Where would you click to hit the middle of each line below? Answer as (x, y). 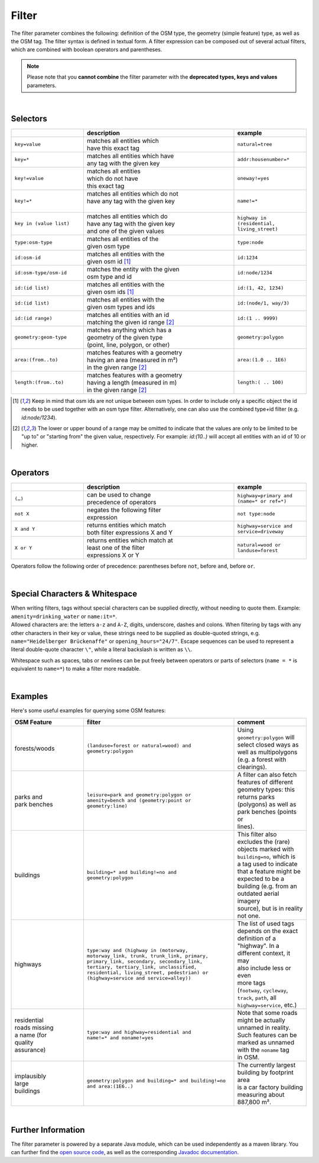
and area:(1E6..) (110, 1086)
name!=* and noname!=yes (120, 1038)
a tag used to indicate (267, 864)
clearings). (252, 767)
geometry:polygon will (266, 737)
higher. (30, 445)
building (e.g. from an (267, 886)
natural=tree (255, 144)
